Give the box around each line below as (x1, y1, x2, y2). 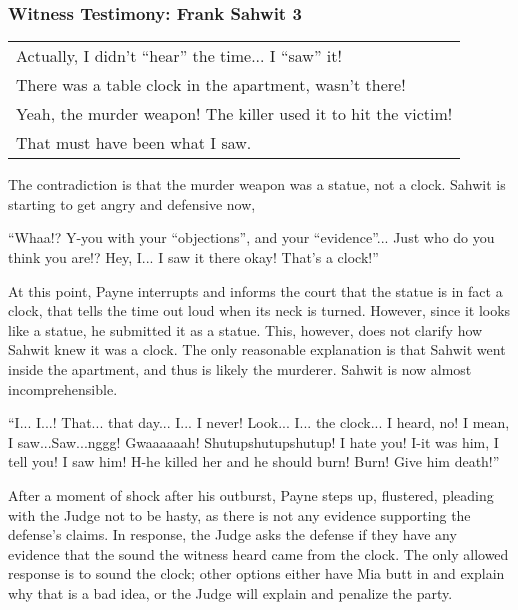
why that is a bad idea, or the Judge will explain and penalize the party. (8, 582, 453, 603)
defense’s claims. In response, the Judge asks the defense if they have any (8, 524, 457, 545)
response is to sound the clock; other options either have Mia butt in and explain (8, 563, 505, 584)
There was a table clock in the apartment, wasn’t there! (16, 73, 406, 97)
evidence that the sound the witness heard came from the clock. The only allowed (8, 543, 509, 564)
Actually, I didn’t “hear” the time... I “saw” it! (16, 44, 342, 68)
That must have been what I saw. (16, 131, 252, 155)
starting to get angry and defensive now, (8, 193, 256, 214)
